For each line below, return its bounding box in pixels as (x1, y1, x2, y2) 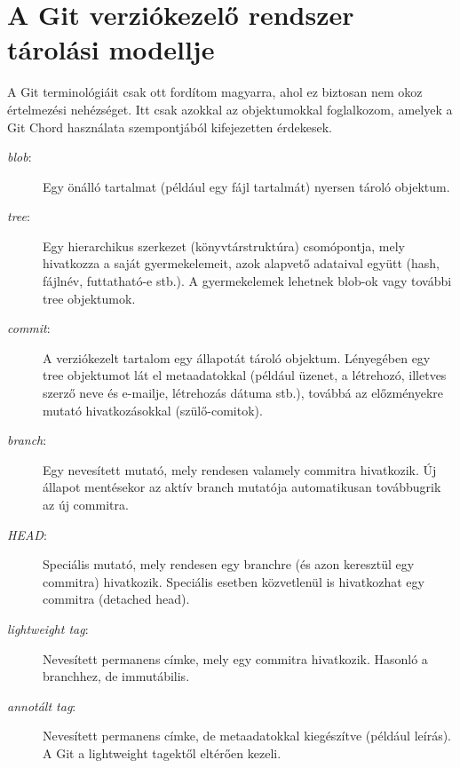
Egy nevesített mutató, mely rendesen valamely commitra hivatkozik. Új (43, 460, 437, 479)
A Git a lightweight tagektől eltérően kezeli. (43, 743, 282, 762)
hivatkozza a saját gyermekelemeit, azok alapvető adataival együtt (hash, (43, 254, 440, 273)
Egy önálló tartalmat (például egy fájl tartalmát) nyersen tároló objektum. (43, 177, 450, 195)
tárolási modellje (7, 31, 215, 67)
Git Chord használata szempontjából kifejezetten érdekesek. (7, 117, 332, 136)
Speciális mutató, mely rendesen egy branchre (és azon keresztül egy (43, 555, 415, 574)
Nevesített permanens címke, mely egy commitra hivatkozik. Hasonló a (43, 649, 428, 668)
